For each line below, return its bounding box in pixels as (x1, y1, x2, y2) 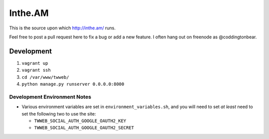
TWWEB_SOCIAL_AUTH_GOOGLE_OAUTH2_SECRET (34, 125, 134, 131)
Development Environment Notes (9, 93, 92, 100)
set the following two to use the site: (21, 111, 96, 117)
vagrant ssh (21, 67, 51, 73)
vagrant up (21, 60, 48, 66)
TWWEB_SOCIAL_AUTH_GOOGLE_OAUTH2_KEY (34, 118, 127, 124)
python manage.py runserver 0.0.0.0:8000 (21, 81, 125, 87)
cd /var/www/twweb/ (21, 74, 69, 80)
